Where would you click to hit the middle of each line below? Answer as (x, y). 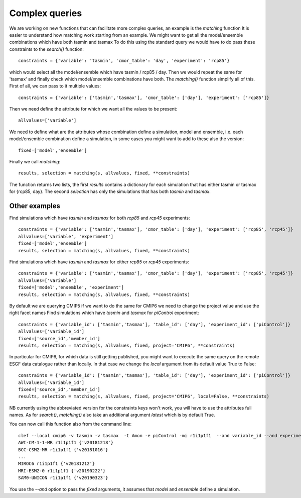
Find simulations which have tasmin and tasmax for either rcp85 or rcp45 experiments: (99, 262)
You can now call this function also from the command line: (70, 424)
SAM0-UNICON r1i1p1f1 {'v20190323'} (63, 478)
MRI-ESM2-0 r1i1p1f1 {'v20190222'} (62, 471)
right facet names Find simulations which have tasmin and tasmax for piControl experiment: (104, 313)
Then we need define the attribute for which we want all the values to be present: (93, 109)
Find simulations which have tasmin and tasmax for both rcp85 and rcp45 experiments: (100, 218)
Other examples (35, 206)
